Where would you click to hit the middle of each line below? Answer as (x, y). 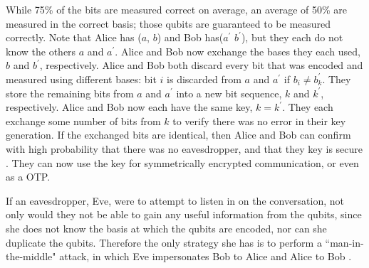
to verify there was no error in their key (259, 120)
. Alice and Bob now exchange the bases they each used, (238, 51)
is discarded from (204, 79)
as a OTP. (28, 177)
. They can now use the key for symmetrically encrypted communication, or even (182, 162)
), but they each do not (292, 37)
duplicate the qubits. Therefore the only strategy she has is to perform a (164, 242)
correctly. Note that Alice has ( (74, 37)
